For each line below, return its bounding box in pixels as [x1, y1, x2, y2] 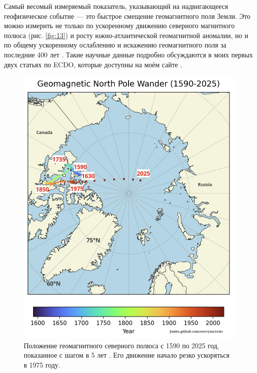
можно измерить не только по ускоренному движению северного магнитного [4, 20, 235, 31]
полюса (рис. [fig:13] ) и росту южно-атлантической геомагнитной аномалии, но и [4, 30, 249, 40]
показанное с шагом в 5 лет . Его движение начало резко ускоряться [24, 350, 230, 360]
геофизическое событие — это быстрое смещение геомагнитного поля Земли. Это [4, 10, 251, 21]
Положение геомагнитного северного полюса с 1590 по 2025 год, [24, 340, 219, 350]
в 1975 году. [24, 360, 60, 370]
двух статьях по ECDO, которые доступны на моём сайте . [4, 59, 182, 69]
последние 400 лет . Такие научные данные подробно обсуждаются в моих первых [4, 49, 253, 59]
